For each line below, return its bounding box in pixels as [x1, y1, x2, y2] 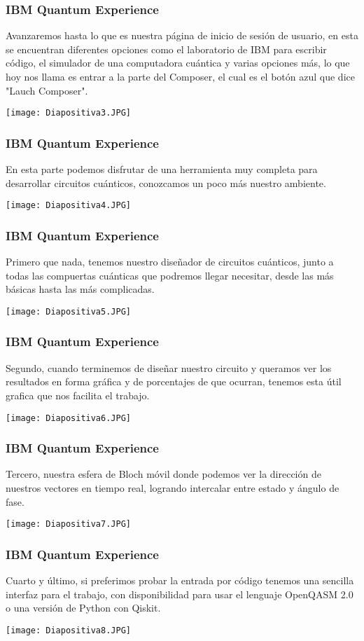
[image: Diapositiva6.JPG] [6, 413, 131, 423]
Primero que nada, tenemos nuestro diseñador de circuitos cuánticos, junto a [6, 254, 334, 269]
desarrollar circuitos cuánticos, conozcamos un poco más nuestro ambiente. [6, 175, 326, 190]
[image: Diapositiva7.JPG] [6, 519, 131, 530]
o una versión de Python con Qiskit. [6, 600, 161, 615]
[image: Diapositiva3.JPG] [6, 108, 131, 118]
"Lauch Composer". [6, 83, 88, 97]
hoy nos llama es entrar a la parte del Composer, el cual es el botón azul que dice [6, 69, 355, 83]
